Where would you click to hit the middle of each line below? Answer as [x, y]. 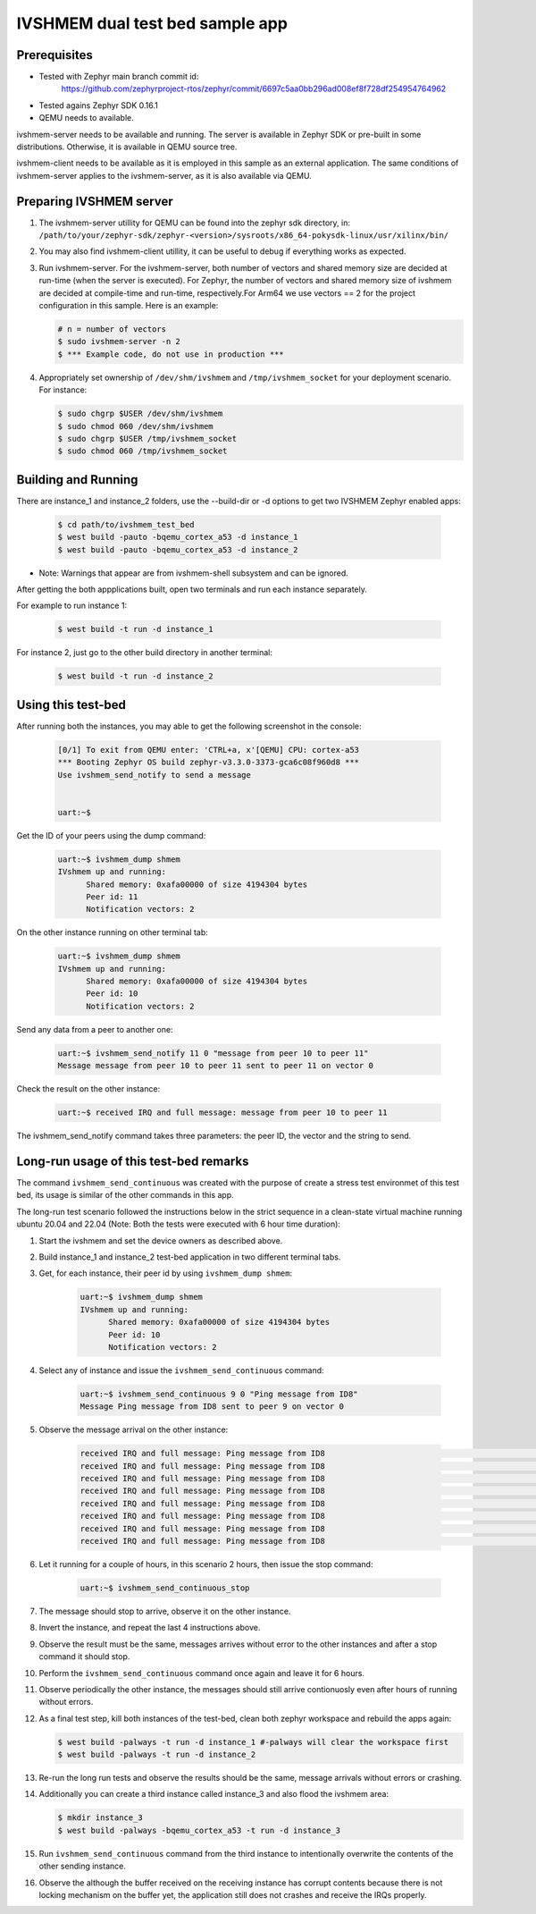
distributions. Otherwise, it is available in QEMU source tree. [127, 147]
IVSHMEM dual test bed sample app [152, 23]
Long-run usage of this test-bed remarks [133, 1161]
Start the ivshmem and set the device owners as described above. [161, 1240]
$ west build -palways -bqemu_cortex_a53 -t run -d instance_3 [199, 1830]
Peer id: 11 [112, 897]
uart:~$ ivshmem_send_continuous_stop [165, 1588]
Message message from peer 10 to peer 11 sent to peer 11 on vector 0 [216, 1066]
